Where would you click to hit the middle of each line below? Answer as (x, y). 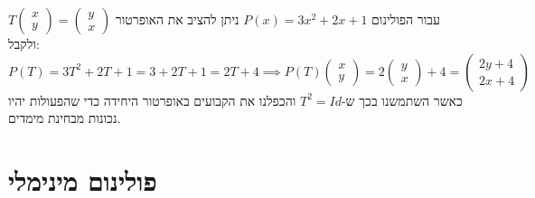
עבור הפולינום (406, 19)
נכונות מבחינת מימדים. (65, 118)
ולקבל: (24, 43)
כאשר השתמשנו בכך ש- (402, 100)
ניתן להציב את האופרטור (177, 19)
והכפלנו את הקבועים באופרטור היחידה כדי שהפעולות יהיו (152, 100)
